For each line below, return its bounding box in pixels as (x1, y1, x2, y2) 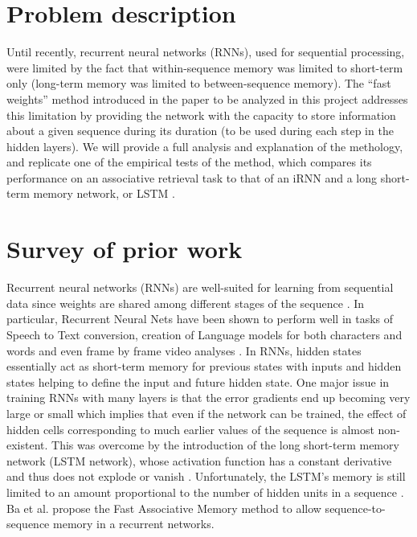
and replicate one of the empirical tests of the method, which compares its (6, 154, 372, 170)
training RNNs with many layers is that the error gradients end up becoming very (6, 389, 411, 406)
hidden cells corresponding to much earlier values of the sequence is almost (6, 420, 374, 437)
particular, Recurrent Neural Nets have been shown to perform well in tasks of (6, 310, 394, 327)
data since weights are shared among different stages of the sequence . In (6, 294, 365, 311)
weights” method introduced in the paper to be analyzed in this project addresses (6, 90, 408, 107)
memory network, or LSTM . (33, 185, 175, 202)
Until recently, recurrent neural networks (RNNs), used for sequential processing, (6, 43, 405, 60)
